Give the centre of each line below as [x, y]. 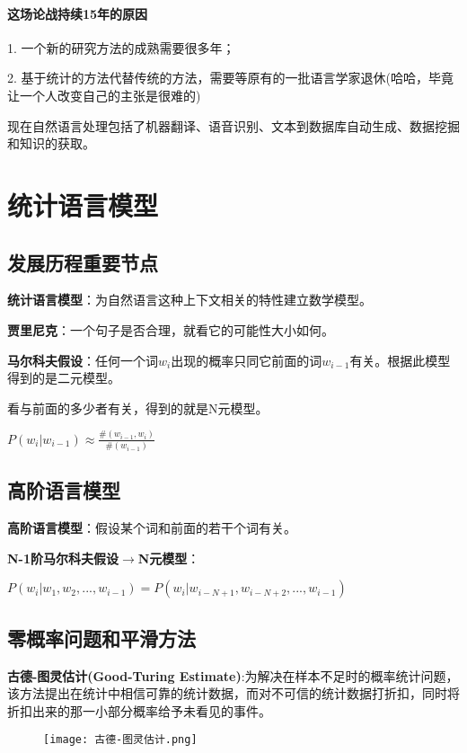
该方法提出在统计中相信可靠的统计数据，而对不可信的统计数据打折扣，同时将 [233, 693]
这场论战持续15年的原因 [78, 13]
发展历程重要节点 [83, 262]
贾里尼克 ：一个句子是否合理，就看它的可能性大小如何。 [171, 329]
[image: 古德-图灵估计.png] [120, 740]
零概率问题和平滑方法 [101, 638]
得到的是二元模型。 [64, 378]
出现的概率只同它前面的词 [247, 360]
